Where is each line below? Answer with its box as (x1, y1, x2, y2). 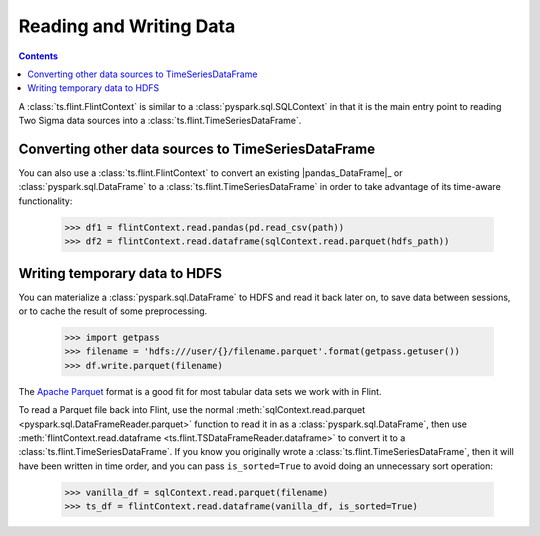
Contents (18, 50, 59, 62)
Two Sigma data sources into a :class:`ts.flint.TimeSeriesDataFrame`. (18, 115, 302, 127)
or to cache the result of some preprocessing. (18, 305, 208, 317)
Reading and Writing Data (18, 15, 236, 37)
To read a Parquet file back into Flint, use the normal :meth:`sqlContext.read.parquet (18, 404, 365, 416)
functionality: (18, 195, 73, 207)
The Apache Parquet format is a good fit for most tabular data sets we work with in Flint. (18, 385, 382, 397)
